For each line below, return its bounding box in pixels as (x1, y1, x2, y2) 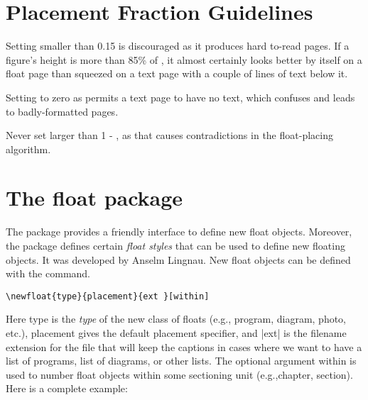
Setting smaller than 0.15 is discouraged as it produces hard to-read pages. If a (6, 38, 350, 53)
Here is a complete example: (6, 381, 128, 396)
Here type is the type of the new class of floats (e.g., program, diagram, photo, (6, 311, 347, 326)
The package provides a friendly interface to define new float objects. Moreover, (6, 224, 352, 239)
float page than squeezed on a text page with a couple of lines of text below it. (6, 66, 348, 81)
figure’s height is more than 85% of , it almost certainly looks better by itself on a (6, 52, 362, 67)
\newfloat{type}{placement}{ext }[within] (6, 291, 210, 301)
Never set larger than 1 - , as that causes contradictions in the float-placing (6, 128, 333, 143)
